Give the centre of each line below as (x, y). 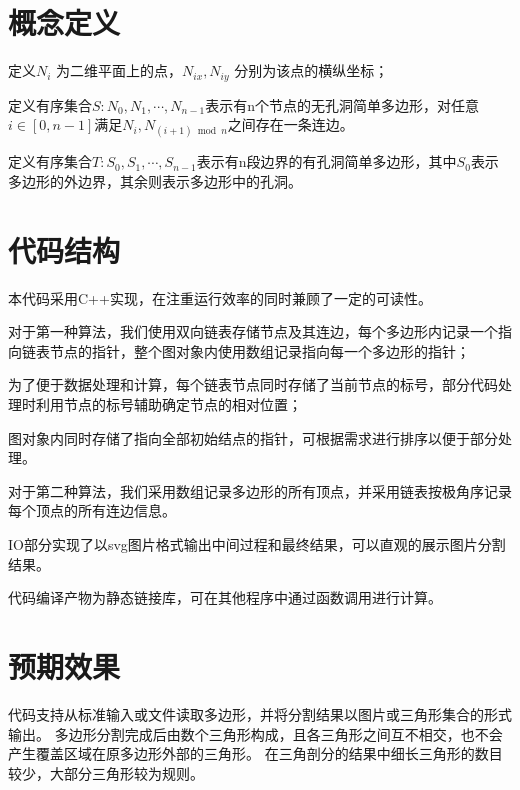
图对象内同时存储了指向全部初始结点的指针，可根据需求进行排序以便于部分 (253, 437)
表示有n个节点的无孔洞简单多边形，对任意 (342, 104)
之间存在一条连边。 (290, 124)
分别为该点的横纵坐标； (311, 70)
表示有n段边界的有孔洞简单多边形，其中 (326, 161)
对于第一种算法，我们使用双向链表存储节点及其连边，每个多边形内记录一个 (253, 331)
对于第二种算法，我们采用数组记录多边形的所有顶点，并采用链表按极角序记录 (260, 490)
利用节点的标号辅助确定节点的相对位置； (168, 404)
